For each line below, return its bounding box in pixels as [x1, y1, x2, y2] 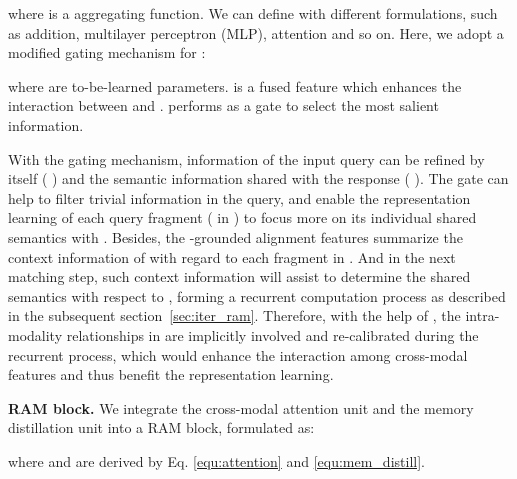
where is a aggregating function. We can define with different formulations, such [8, 3, 498, 23]
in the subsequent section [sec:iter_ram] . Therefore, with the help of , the [8, 305, 461, 326]
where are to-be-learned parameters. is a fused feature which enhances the [8, 75, 462, 96]
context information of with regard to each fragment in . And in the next [8, 246, 456, 267]
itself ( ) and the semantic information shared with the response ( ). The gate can [8, 168, 509, 189]
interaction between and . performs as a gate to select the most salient [8, 95, 439, 116]
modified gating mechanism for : [8, 42, 206, 63]
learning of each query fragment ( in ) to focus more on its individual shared [8, 207, 477, 228]
